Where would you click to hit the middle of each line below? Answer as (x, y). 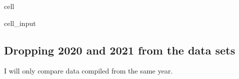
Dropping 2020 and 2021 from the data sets (120, 50)
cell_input (20, 23)
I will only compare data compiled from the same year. (88, 71)
